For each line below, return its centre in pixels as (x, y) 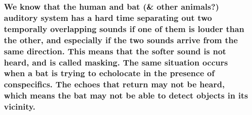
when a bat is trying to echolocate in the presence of (109, 73)
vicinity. (20, 107)
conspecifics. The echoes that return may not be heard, (114, 84)
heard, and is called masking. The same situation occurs (116, 62)
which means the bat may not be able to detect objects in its (126, 95)
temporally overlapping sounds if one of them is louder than (124, 28)
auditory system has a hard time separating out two (108, 17)
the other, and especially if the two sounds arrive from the (121, 40)
